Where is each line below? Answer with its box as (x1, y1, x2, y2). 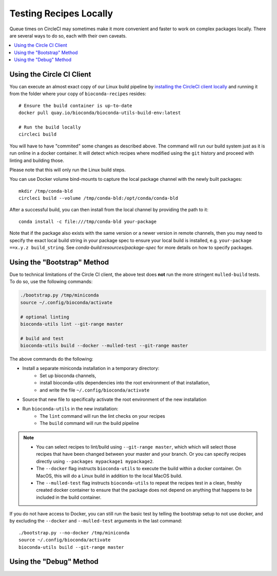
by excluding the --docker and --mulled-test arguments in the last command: (9, 518, 182, 524)
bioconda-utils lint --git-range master (20, 321, 123, 327)
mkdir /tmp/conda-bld (18, 188, 73, 194)
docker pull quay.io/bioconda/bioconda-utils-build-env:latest (18, 110, 181, 116)
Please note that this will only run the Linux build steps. (9, 166, 126, 173)
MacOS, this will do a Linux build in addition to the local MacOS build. (36, 473, 183, 479)
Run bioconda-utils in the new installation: (22, 406, 118, 412)
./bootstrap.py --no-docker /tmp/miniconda (18, 530, 130, 535)
